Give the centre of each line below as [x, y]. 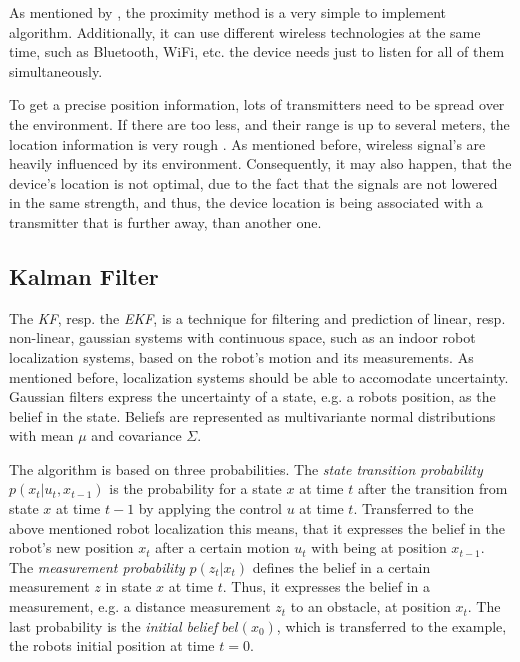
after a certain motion [222, 547]
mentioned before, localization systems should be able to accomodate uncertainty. [259, 376]
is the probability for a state [195, 488]
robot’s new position [71, 547]
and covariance [136, 435]
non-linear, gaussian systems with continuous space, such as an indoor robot [242, 337]
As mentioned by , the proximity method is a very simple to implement [228, 12]
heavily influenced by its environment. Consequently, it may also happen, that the [260, 163]
